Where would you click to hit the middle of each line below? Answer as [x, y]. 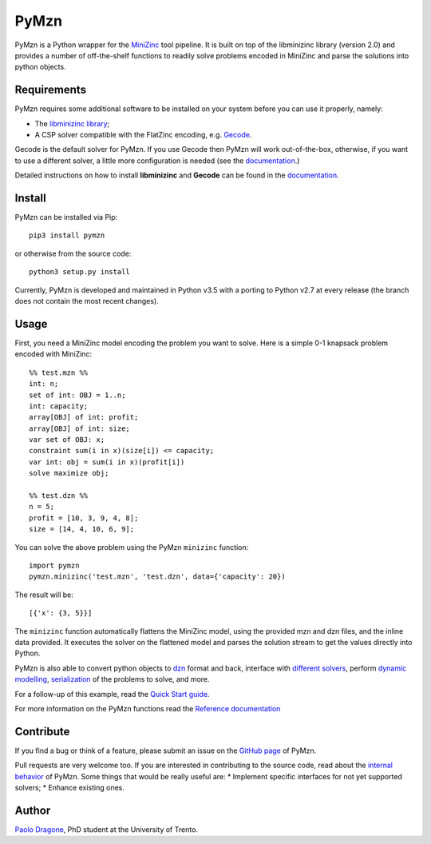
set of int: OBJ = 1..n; [77, 395]
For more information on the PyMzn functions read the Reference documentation [148, 708]
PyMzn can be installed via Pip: [66, 217]
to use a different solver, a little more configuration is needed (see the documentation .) [157, 161]
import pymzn [54, 565]
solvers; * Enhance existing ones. [70, 787]
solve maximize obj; [69, 473]
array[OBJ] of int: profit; [84, 417]
